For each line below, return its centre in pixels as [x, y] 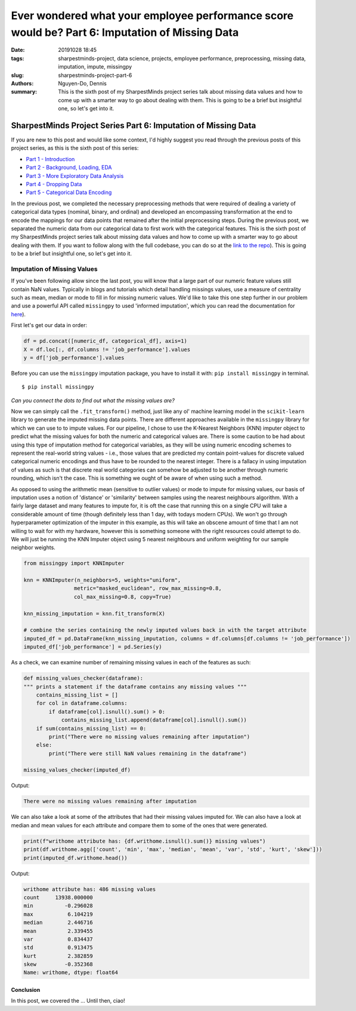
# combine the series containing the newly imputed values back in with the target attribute [165, 630]
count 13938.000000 [58, 897]
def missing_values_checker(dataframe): [83, 678]
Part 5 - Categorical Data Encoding [69, 192]
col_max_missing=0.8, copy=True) [123, 597]
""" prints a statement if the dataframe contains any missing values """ [135, 687]
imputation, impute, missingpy [95, 67]
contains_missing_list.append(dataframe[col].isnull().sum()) [154, 720]
